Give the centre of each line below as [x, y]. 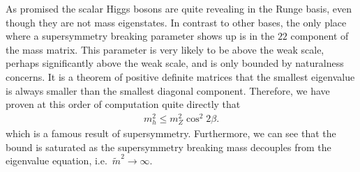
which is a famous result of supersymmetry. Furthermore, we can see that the [171, 133]
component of [320, 36]
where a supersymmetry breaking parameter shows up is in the [140, 36]
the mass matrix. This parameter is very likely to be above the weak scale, [165, 49]
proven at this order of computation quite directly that [123, 104]
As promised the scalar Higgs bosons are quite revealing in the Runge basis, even [179, 8]
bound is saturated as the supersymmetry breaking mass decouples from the [168, 147]
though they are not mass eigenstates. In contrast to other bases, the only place [176, 22]
